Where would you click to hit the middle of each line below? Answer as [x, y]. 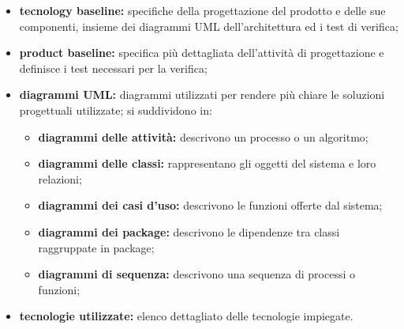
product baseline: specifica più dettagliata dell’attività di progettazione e [202, 53]
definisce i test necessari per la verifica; [113, 68]
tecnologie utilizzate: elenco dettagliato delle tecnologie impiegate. [186, 316]
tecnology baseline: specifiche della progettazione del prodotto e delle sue [202, 10]
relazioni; [60, 178]
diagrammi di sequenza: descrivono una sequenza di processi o [196, 274]
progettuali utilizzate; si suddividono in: [116, 110]
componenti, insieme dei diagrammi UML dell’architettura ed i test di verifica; [209, 26]
